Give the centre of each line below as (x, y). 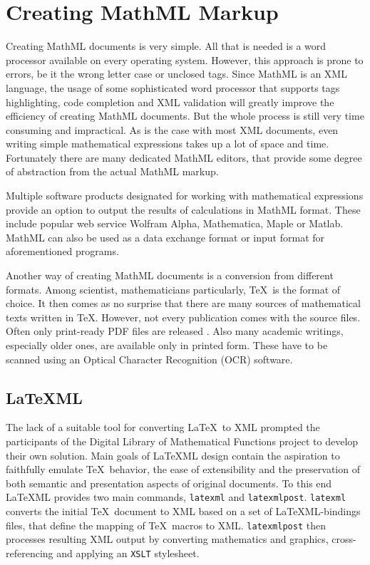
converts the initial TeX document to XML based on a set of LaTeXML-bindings (183, 511)
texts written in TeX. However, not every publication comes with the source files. (183, 317)
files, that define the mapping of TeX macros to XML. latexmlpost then (166, 525)
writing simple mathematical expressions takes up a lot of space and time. (168, 144)
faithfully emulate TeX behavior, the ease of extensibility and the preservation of (183, 469)
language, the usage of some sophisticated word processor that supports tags (173, 87)
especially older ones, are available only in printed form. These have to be (167, 345)
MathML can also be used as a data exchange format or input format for (165, 237)
